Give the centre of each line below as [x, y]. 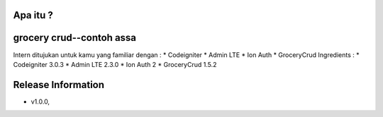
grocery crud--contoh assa [75, 38]
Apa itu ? [33, 15]
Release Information [59, 85]
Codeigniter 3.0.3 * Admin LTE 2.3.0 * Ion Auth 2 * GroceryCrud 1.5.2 [115, 64]
